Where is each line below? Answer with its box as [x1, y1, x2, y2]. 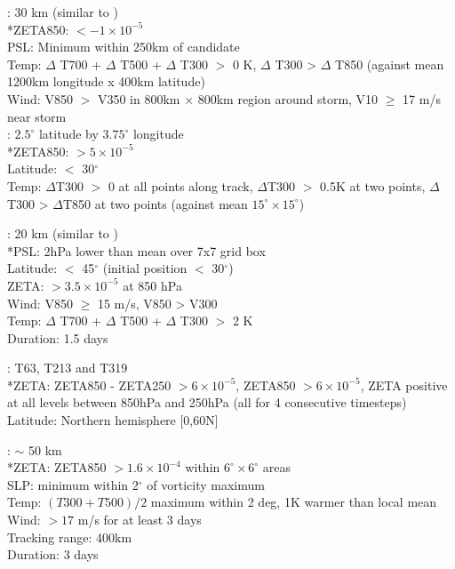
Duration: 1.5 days [7, 328, 108, 347]
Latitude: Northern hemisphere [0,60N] [7, 411, 219, 429]
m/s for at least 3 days [77, 510, 202, 529]
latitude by [38, 124, 99, 143]
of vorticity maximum [147, 475, 265, 493]
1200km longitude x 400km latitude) [7, 72, 205, 91]
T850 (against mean [335, 54, 444, 73]
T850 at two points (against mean [63, 194, 248, 212]
